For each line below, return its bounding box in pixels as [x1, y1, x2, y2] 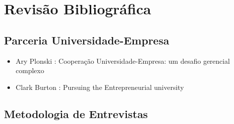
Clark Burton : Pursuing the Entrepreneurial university [15, 82, 184, 92]
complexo [15, 65, 44, 76]
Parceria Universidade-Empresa [4, 32, 170, 47]
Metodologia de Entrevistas [4, 106, 148, 121]
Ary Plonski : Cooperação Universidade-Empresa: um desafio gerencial [15, 55, 230, 66]
